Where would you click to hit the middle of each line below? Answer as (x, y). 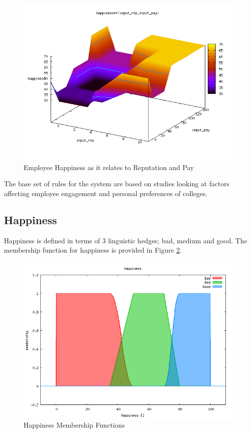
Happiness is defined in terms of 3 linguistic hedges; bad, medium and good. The (126, 240)
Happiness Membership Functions (74, 425)
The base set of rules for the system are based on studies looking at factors (117, 184)
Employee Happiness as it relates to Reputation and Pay (109, 167)
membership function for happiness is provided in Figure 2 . (93, 250)
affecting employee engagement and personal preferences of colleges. (106, 193)
